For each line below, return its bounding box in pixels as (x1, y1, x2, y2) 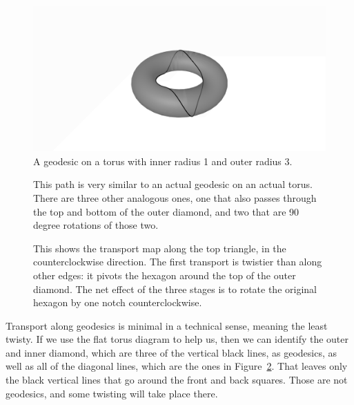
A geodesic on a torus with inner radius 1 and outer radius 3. (33, 153, 293, 168)
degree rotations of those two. (33, 218, 159, 232)
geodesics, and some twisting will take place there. (6, 386, 218, 400)
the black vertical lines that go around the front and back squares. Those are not (6, 373, 348, 387)
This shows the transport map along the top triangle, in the (33, 241, 286, 255)
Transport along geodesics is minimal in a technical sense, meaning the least (6, 318, 328, 332)
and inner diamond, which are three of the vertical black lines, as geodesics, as (6, 345, 337, 359)
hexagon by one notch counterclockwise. (33, 295, 202, 310)
